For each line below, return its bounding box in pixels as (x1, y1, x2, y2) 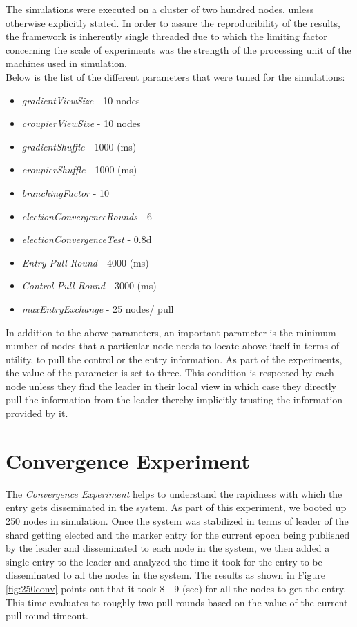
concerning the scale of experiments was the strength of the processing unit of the (6, 42, 351, 57)
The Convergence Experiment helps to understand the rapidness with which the (6, 486, 342, 501)
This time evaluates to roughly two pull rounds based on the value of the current (6, 595, 348, 609)
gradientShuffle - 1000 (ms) (21, 139, 137, 153)
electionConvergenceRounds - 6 (21, 209, 152, 223)
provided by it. (6, 406, 68, 421)
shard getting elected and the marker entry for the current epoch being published (6, 527, 350, 541)
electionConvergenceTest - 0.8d (21, 232, 152, 247)
